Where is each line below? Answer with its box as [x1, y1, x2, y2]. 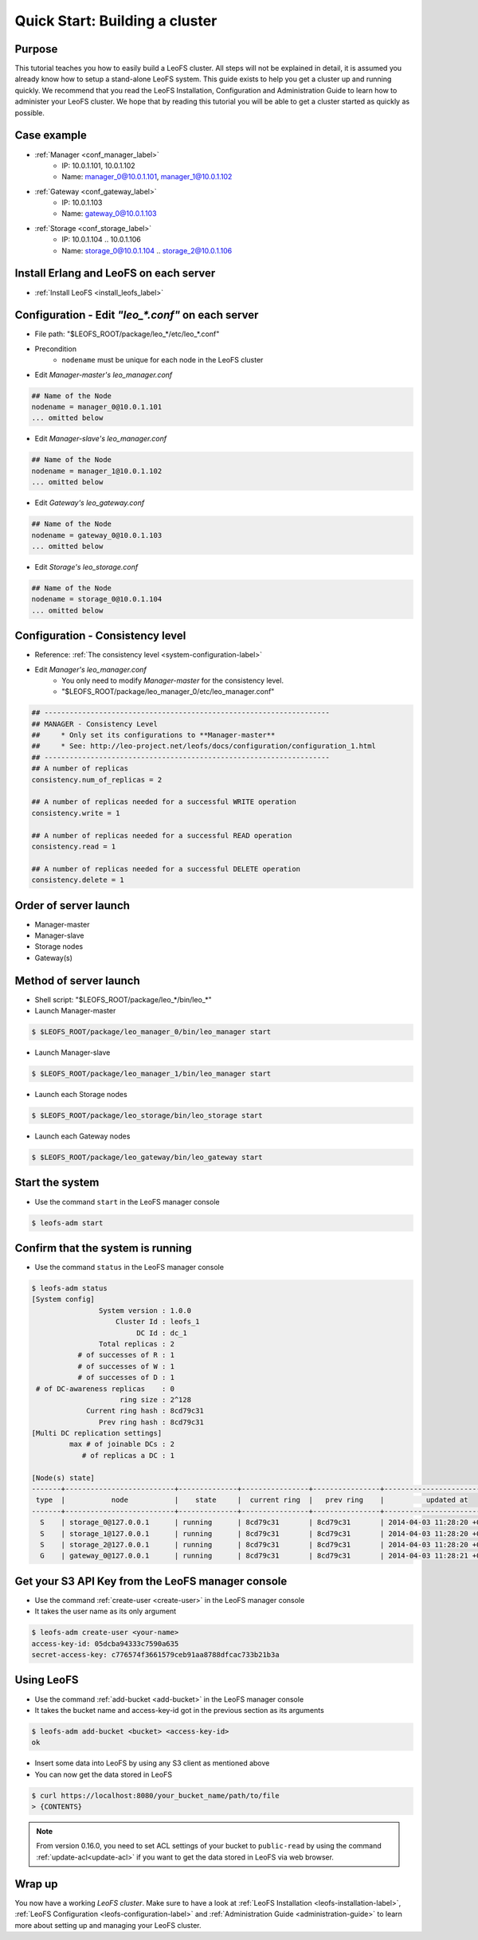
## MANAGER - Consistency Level [31, 719, 159, 728]
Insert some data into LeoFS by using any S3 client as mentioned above [34, 1758, 270, 1768]
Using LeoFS [14, 1673, 79, 1687]
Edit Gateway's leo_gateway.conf [34, 498, 145, 508]
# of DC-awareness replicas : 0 [36, 1384, 175, 1393]
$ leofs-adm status [31, 1284, 108, 1292]
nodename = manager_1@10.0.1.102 [31, 466, 163, 476]
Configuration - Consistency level [14, 629, 186, 643]
